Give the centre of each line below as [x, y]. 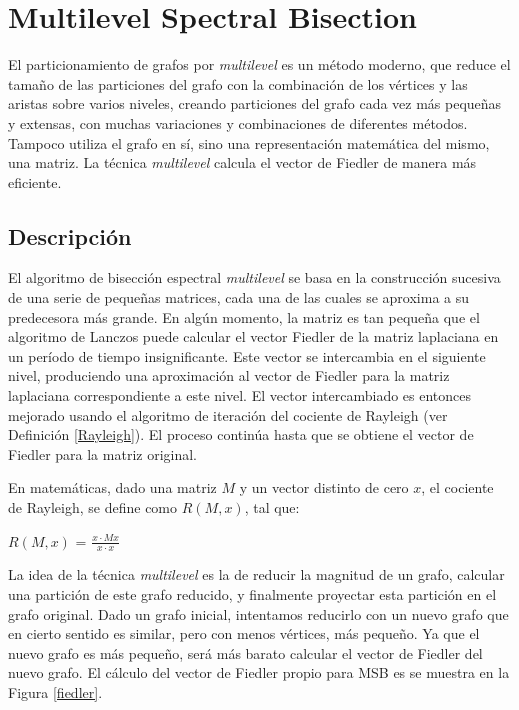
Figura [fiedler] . [55, 692]
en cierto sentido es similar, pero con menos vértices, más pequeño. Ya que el [244, 633]
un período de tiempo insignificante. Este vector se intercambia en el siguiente [247, 355]
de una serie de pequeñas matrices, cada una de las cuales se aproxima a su [239, 297]
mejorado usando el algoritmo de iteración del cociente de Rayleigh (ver [228, 414]
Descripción [70, 235]
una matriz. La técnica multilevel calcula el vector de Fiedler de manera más [242, 162]
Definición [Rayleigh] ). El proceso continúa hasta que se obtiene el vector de [241, 434]
